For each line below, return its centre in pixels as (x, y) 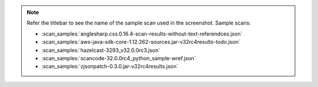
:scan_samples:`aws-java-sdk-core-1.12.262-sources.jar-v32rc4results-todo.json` (141, 42)
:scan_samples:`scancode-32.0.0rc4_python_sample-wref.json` (119, 58)
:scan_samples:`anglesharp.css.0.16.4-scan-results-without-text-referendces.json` (142, 34)
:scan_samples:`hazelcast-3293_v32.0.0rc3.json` (101, 50)
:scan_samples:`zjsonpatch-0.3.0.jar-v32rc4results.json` (110, 67)
